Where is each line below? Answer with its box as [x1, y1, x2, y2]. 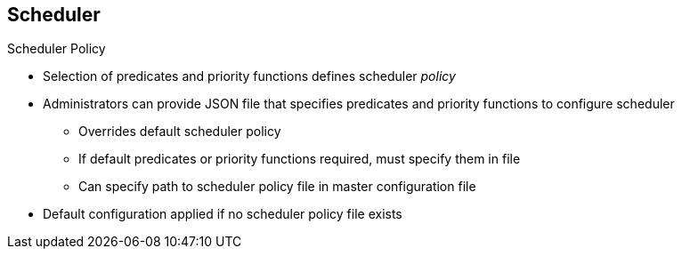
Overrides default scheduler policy [78, 124, 281, 140]
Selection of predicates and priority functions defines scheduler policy [43, 68, 456, 84]
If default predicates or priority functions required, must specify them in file [78, 151, 521, 167]
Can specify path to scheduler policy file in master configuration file [78, 179, 476, 195]
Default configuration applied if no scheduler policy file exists [43, 206, 402, 222]
